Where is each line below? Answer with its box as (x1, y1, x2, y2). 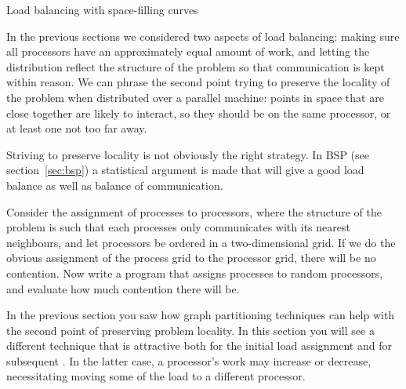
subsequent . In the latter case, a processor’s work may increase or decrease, (6, 352, 372, 369)
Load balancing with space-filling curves (6, 2, 198, 17)
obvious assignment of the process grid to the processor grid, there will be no (6, 249, 376, 266)
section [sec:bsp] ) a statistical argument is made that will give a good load (6, 162, 364, 178)
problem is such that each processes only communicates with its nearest (6, 219, 350, 235)
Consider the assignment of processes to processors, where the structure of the (6, 203, 382, 220)
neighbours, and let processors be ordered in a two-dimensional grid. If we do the (6, 234, 396, 250)
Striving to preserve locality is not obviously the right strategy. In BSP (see (6, 146, 369, 162)
